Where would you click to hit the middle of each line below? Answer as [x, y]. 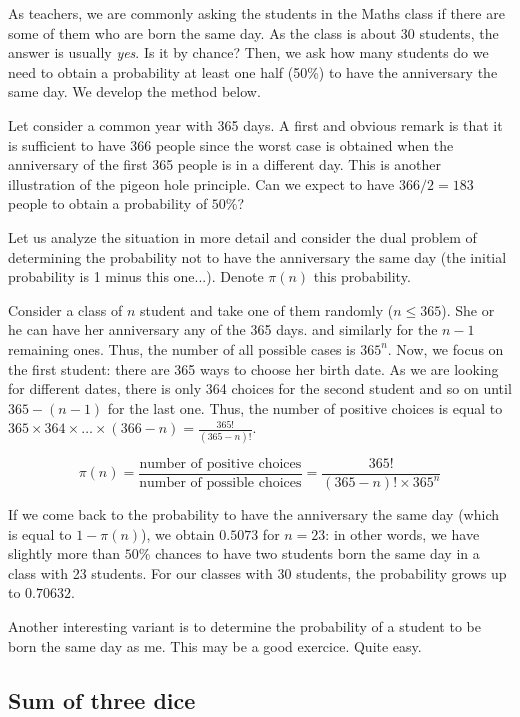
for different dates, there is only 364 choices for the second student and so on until [260, 388]
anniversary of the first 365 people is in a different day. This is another [225, 164]
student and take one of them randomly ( [266, 309]
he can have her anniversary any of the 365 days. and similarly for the [223, 329]
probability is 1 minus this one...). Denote [136, 276]
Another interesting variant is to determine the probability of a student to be [244, 625]
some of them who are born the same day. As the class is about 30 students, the [253, 32]
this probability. [362, 276]
